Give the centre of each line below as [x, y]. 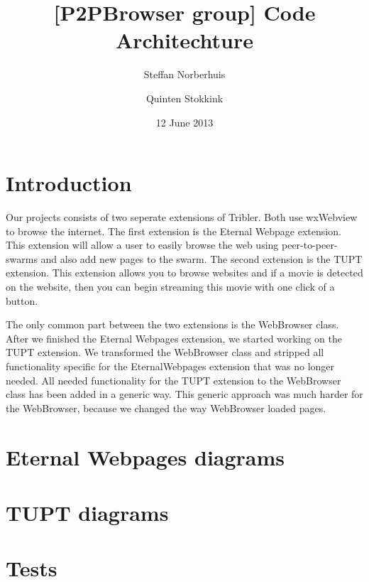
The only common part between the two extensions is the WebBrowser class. [172, 324]
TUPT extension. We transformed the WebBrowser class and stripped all [165, 352]
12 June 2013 [184, 122]
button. [22, 300]
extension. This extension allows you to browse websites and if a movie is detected [184, 273]
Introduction [69, 183]
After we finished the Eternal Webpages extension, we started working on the [174, 338]
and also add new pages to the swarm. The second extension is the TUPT [202, 258]
